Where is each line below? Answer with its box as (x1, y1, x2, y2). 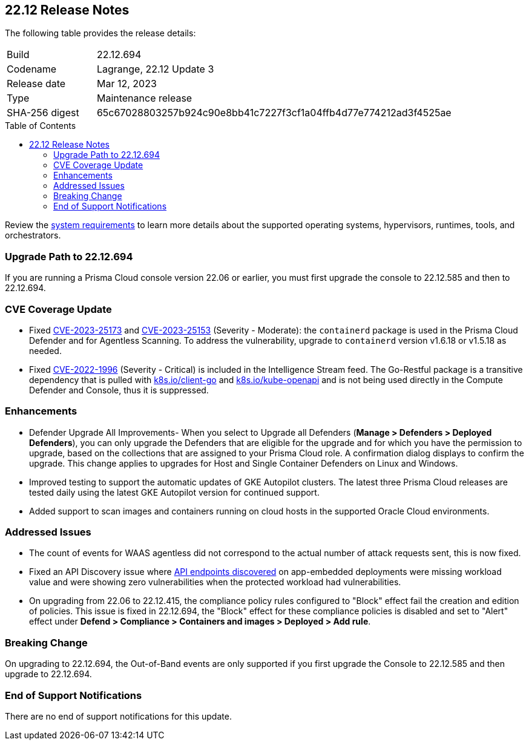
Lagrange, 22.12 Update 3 (96, 63, 214, 76)
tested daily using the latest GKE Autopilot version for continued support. (29, 487, 320, 497)
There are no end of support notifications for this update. (5, 711, 232, 721)
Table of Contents (5, 120, 76, 131)
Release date (7, 77, 66, 90)
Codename (7, 63, 57, 76)
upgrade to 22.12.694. (5, 669, 92, 680)
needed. (29, 345, 62, 356)
